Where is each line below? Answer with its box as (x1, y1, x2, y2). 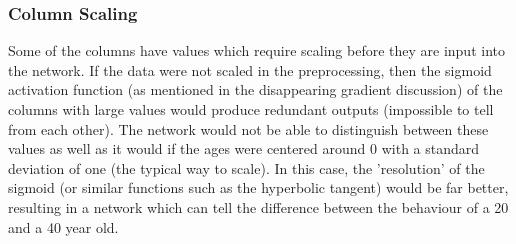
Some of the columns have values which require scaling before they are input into (8, 40, 505, 61)
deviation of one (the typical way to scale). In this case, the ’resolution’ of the (8, 157, 485, 178)
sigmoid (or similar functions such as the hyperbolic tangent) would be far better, (8, 177, 509, 198)
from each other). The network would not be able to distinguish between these (8, 118, 489, 139)
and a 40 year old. (8, 216, 119, 237)
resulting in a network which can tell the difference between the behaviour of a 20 (8, 196, 509, 217)
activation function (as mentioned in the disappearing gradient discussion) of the (8, 79, 503, 100)
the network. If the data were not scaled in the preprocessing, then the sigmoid (8, 59, 492, 80)
